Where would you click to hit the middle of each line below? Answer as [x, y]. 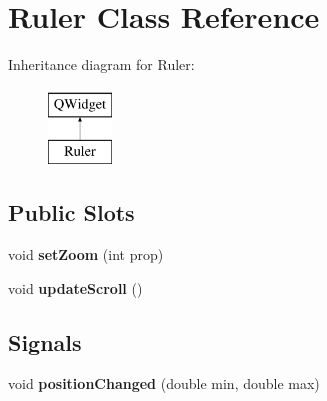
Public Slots [71, 212]
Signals [45, 341]
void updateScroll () [75, 287]
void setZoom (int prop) [86, 254]
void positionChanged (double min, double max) [164, 383]
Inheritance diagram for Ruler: [101, 64]
